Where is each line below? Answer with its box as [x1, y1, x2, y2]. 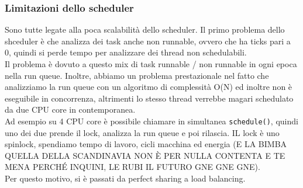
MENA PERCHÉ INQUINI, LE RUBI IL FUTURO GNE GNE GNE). [5, 161, 260, 173]
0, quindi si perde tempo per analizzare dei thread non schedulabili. [5, 46, 247, 58]
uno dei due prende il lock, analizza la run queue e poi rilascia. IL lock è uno [5, 126, 280, 138]
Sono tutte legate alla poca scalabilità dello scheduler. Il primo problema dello [5, 23, 285, 36]
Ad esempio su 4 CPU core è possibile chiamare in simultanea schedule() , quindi [5, 114, 298, 127]
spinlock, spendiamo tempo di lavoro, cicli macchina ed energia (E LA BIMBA [5, 138, 287, 150]
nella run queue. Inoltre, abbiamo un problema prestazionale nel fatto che [5, 69, 269, 81]
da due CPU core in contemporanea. [5, 103, 136, 116]
